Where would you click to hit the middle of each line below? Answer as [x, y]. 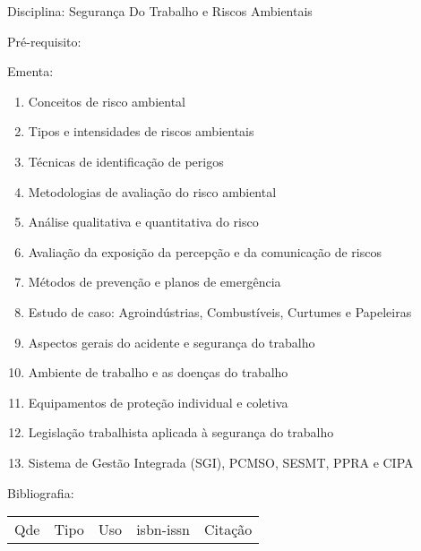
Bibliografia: [41, 492]
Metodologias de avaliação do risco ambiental [152, 191]
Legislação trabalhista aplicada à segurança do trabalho [181, 432]
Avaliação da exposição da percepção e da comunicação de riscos [205, 251]
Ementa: [30, 71]
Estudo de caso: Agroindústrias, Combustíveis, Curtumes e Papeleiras [220, 311]
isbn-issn [163, 529]
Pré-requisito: [44, 41]
